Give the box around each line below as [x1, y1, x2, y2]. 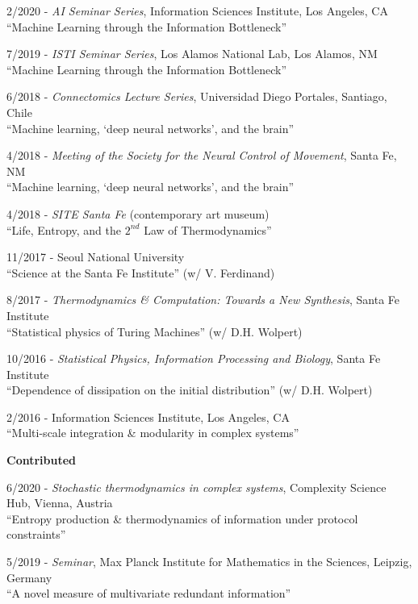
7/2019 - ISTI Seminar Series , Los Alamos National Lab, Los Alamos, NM [6, 45, 378, 62]
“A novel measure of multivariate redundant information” [6, 585, 291, 602]
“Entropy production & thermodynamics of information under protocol [6, 510, 358, 527]
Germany [6, 569, 52, 585]
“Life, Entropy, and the [6, 221, 122, 238]
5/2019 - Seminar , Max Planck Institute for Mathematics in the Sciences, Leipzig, [6, 553, 412, 570]
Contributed [6, 452, 77, 469]
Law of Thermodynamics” [144, 221, 272, 238]
